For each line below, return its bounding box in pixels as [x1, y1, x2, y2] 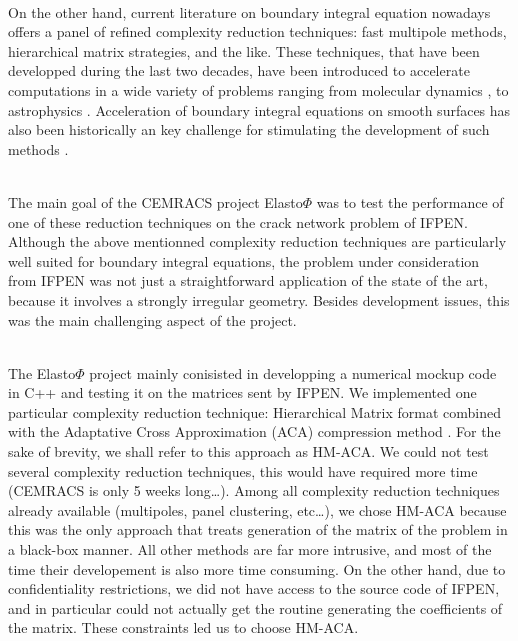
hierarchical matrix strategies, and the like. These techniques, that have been [8, 40, 480, 61]
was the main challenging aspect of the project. [8, 309, 297, 330]
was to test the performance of [316, 191, 504, 212]
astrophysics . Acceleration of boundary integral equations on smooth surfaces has [8, 99, 511, 120]
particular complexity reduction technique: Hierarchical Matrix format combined [8, 401, 502, 422]
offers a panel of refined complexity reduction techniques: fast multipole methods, [8, 21, 507, 42]
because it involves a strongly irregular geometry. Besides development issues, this [8, 289, 510, 310]
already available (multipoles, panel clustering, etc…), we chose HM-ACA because [8, 499, 507, 520]
